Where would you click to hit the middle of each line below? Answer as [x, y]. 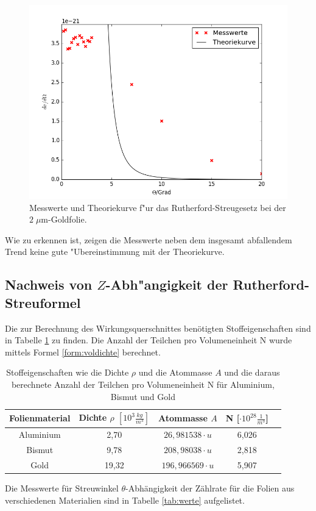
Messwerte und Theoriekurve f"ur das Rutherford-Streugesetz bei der [158, 207]
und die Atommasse [175, 372]
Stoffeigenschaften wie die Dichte [68, 372]
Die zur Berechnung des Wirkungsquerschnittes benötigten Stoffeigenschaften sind [158, 328]
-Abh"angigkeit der [167, 284]
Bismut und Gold [143, 396]
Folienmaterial [40, 418]
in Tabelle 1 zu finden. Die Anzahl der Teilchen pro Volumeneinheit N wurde [149, 340]
